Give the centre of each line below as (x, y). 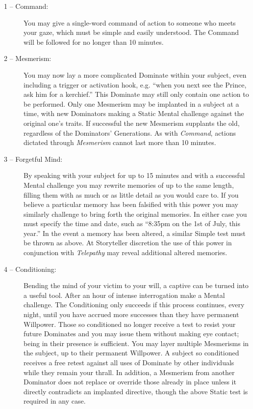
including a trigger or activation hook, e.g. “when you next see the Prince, (135, 84)
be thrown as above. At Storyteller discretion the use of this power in (128, 243)
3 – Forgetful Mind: (33, 159)
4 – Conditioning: (30, 269)
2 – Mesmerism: (28, 58)
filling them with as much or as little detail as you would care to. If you (131, 194)
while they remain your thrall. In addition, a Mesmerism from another (129, 372)
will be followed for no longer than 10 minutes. (94, 42)
